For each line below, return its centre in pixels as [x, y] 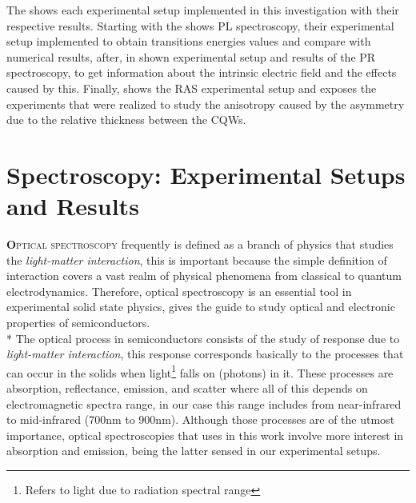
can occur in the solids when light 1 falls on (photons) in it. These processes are [200, 371]
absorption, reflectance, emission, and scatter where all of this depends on [187, 388]
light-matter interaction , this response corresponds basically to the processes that [205, 354]
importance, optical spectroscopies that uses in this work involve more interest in [205, 435]
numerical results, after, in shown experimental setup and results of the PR [191, 56]
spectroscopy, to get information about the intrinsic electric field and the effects [202, 72]
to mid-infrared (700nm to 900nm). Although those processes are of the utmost [201, 419]
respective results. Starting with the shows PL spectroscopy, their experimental [200, 25]
